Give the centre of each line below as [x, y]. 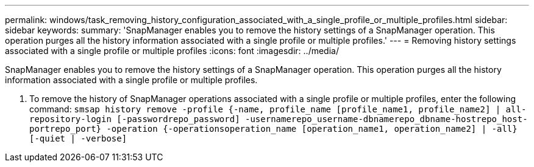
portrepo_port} [66, 129]
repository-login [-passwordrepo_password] [135, 119]
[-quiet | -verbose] [78, 138]
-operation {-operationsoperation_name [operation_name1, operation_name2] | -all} [312, 129]
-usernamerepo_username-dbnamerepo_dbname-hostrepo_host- [386, 119]
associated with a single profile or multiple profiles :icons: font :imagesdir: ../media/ [172, 51]
